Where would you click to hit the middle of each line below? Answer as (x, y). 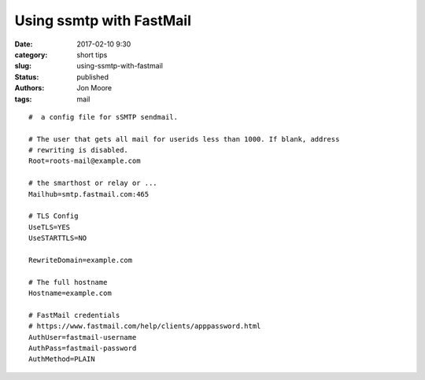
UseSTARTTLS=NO (58, 238)
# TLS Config (54, 216)
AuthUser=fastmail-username (83, 337)
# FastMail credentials (74, 315)
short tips (92, 54)
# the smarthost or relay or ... (93, 183)
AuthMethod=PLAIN (62, 359)
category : (31, 54)
